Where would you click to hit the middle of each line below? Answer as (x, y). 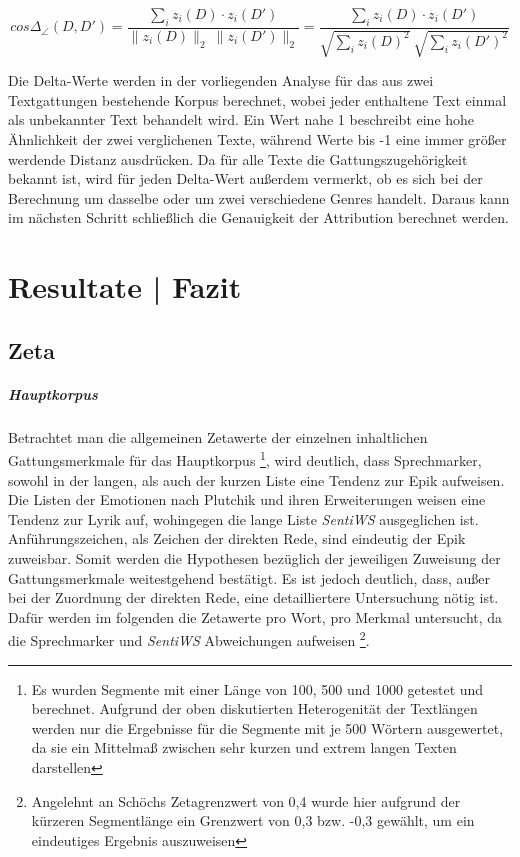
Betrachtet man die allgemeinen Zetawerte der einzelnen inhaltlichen (218, 436)
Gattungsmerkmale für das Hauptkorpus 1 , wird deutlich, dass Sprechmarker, (245, 458)
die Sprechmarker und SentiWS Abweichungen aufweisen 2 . (189, 638)
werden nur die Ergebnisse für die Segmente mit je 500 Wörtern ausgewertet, (267, 727)
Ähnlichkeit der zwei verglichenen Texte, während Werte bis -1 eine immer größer (257, 139)
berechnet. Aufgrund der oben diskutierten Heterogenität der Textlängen (254, 708)
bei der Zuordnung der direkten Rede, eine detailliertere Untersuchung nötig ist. (253, 597)
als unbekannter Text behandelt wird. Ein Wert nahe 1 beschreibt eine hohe (241, 119)
